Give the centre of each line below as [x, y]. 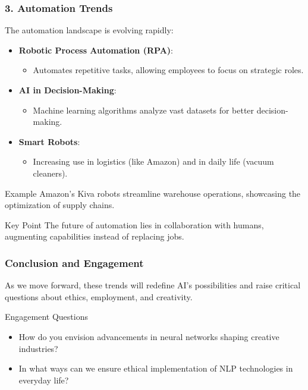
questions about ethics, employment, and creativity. [99, 296]
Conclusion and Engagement [74, 262]
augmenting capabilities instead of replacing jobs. [95, 236]
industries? [38, 348]
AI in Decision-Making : [67, 90]
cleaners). [50, 173]
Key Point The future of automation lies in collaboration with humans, [134, 224]
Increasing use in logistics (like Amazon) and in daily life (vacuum [153, 161]
